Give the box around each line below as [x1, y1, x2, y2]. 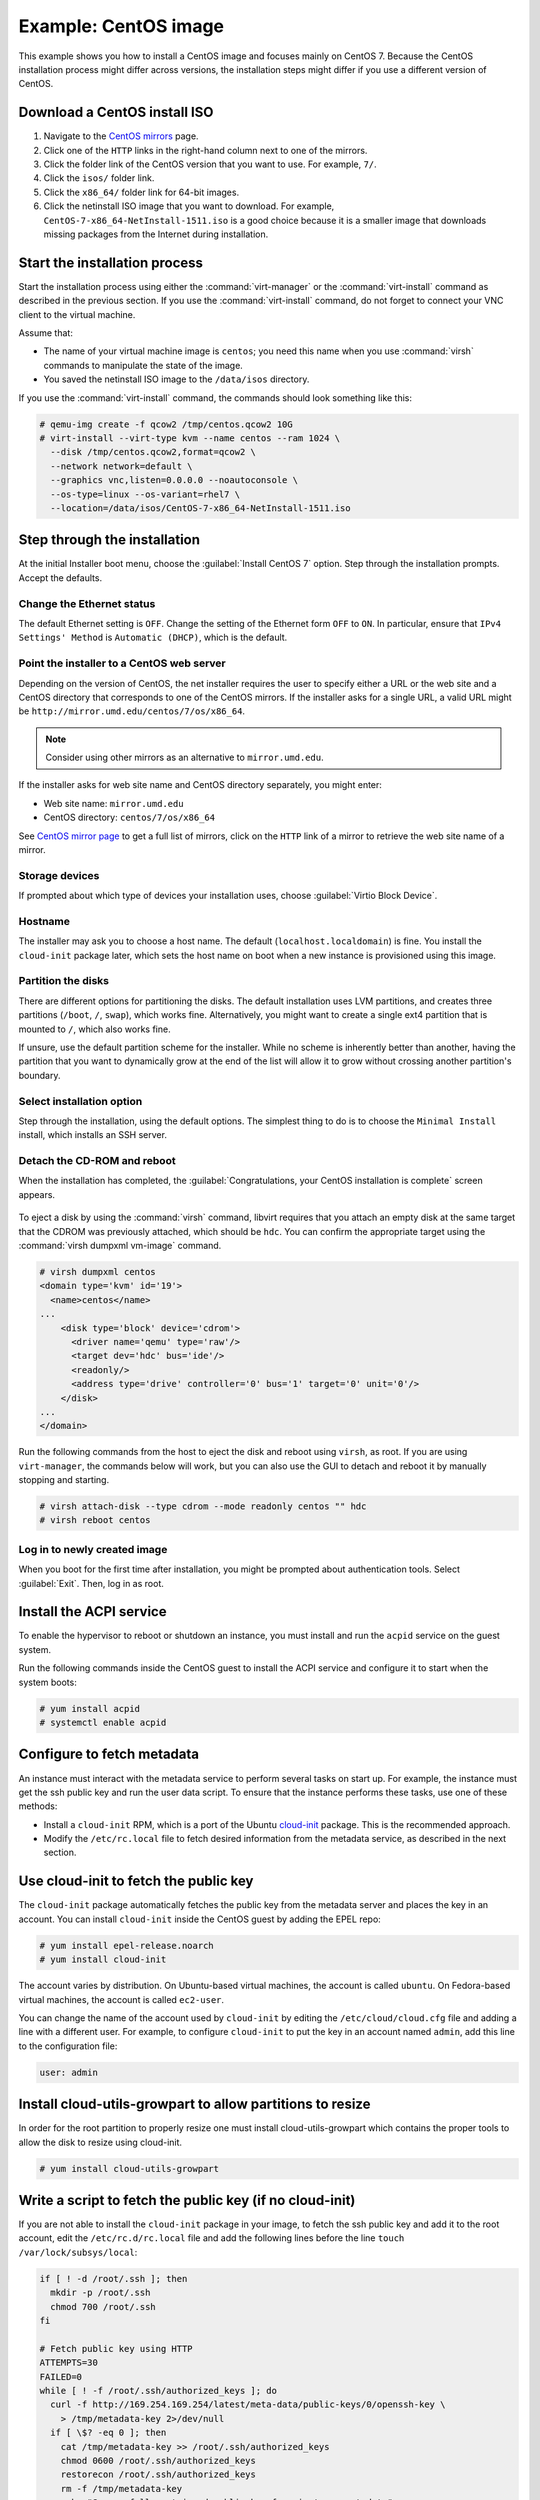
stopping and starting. [18, 1474, 110, 1486]
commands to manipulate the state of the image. [43, 359, 244, 371]
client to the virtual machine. [18, 308, 136, 320]
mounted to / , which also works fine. [18, 1023, 171, 1035]
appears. [18, 1188, 55, 1200]
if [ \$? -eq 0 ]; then [50, 2427, 167, 2439]
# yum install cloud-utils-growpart [39, 2163, 220, 2174]
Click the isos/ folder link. [43, 172, 155, 184]
